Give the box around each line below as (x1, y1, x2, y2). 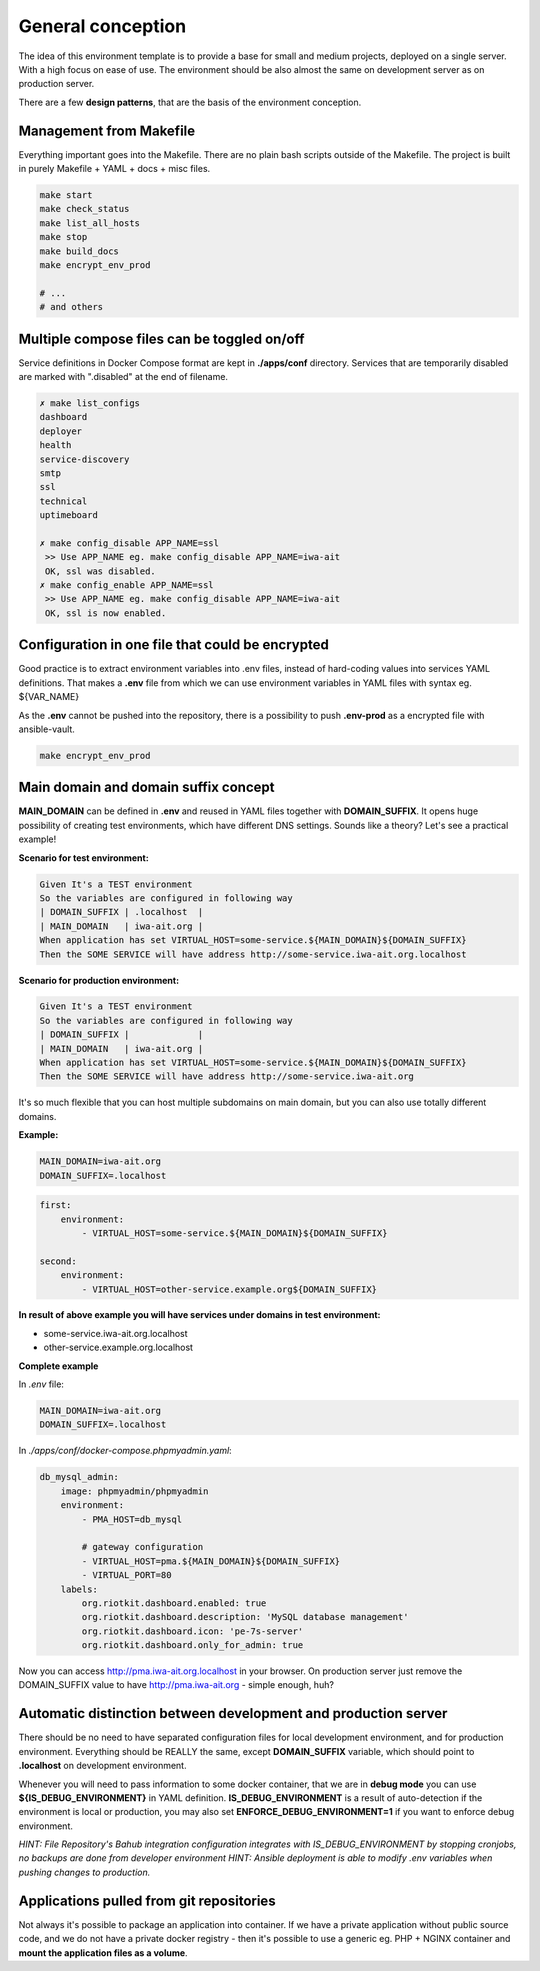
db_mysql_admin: (39, 1471, 120, 1483)
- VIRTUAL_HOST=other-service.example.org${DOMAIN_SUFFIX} (81, 1283, 378, 1295)
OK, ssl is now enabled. (45, 607, 167, 619)
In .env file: (18, 1378, 65, 1390)
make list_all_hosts (39, 217, 140, 229)
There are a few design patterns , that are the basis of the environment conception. (18, 96, 362, 108)
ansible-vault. (18, 723, 75, 735)
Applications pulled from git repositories (18, 1892, 276, 1909)
